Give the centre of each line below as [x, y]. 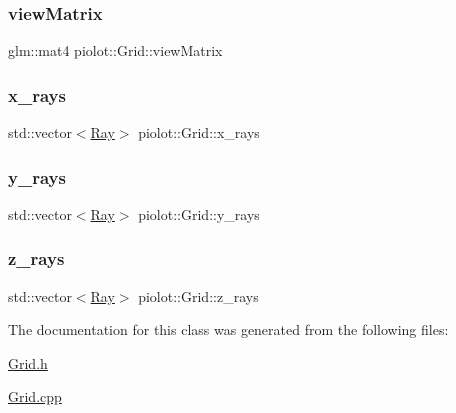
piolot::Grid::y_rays [199, 213]
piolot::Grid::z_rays [198, 295]
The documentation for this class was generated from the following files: [228, 329]
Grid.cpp [35, 396]
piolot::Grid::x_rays [199, 132]
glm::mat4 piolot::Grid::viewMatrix [115, 50]
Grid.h [28, 362]
